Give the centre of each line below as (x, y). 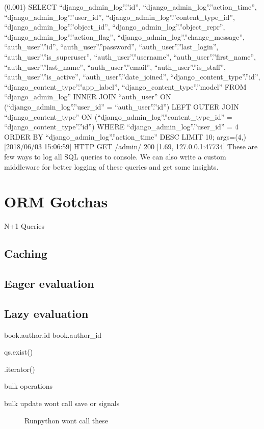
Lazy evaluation (46, 313)
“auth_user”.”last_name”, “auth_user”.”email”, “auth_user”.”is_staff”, (115, 66)
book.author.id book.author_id (53, 334)
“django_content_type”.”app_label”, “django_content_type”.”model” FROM (125, 86)
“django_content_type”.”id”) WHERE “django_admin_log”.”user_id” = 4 (121, 127)
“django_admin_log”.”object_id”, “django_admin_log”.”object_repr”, (115, 27)
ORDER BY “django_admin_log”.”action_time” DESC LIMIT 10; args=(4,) (125, 136)
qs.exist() (19, 352)
